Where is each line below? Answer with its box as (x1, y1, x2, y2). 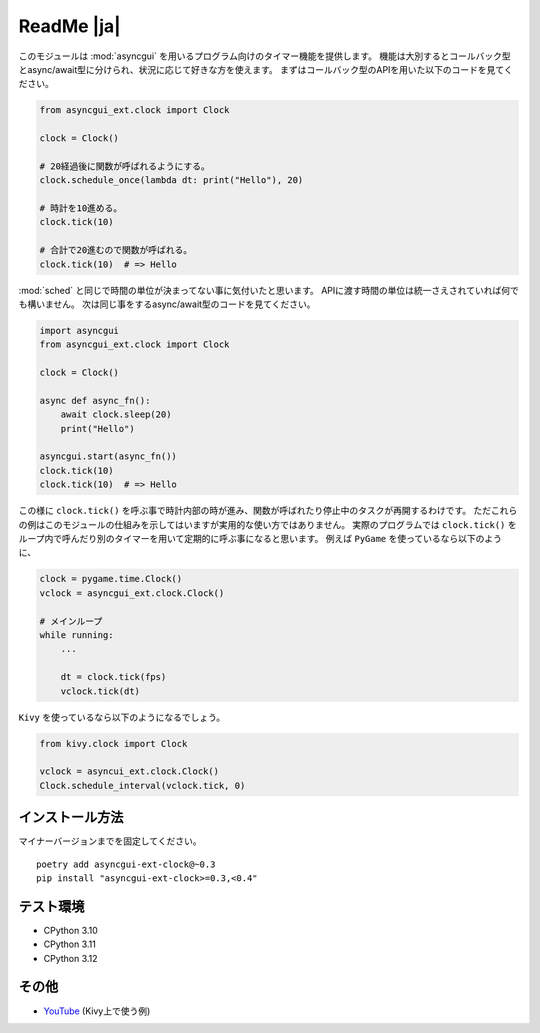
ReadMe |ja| (18, 15, 121, 37)
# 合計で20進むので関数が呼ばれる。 (39, 245, 193, 256)
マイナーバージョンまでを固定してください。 (18, 835, 202, 847)
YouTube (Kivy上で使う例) (43, 1005, 151, 1017)
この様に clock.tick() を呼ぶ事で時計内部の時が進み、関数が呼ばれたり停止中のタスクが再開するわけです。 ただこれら (18, 505, 518, 517)
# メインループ (39, 615, 103, 627)
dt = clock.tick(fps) (60, 671, 167, 683)
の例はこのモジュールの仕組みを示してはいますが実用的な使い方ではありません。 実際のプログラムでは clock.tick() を (18, 518, 517, 530)
